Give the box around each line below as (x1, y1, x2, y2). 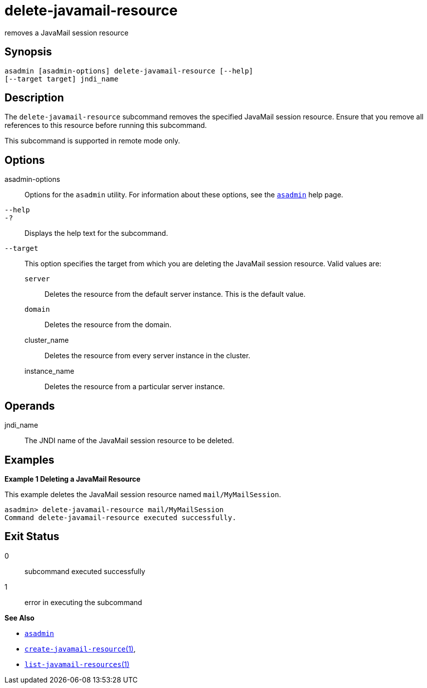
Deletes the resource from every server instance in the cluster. (44, 351, 250, 360)
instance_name (24, 367, 74, 376)
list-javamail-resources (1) (24, 660, 129, 669)
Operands (4, 399, 55, 412)
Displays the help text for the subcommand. (24, 229, 168, 238)
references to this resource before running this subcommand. (4, 121, 207, 130)
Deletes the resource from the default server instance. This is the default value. (44, 290, 305, 299)
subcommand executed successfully (24, 567, 145, 576)
